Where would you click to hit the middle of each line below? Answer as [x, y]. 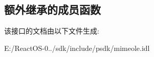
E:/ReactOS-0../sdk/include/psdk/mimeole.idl [77, 48]
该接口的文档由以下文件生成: [52, 31]
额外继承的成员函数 [52, 9]
